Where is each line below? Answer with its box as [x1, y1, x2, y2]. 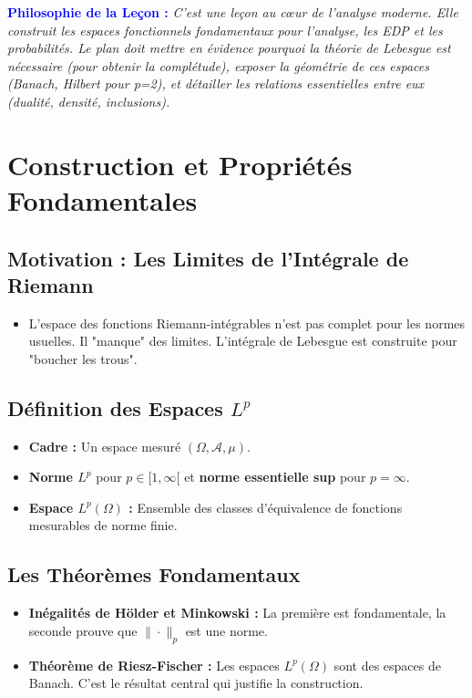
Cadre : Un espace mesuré [28, 436, 181, 455]
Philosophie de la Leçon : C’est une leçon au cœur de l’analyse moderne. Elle [7, 3, 458, 21]
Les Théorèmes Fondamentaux [7, 560, 301, 589]
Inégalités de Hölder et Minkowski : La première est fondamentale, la [28, 603, 446, 622]
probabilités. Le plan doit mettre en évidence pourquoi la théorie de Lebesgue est [7, 38, 451, 57]
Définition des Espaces [7, 393, 223, 422]
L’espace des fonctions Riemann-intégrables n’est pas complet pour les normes [28, 313, 466, 332]
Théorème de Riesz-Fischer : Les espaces [28, 655, 280, 674]
